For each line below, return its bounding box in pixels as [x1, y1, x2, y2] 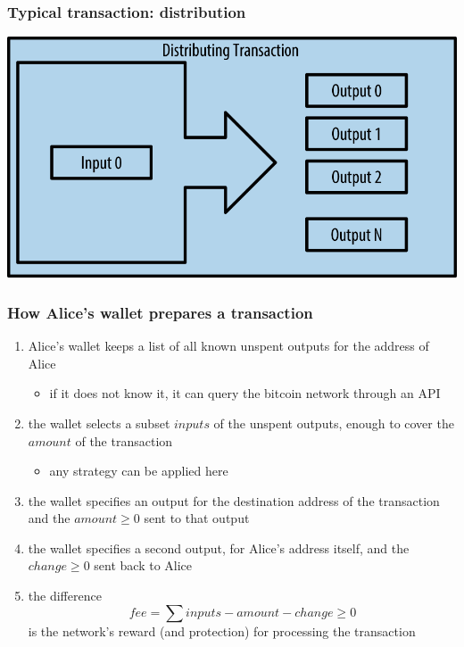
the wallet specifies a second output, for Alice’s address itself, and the [28, 538, 410, 557]
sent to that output [144, 509, 250, 527]
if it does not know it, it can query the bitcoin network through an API [49, 384, 441, 402]
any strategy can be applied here [49, 461, 228, 480]
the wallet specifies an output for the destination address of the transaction [28, 491, 440, 510]
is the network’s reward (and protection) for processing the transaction [28, 621, 416, 640]
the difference [28, 586, 102, 605]
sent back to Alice [94, 556, 193, 575]
